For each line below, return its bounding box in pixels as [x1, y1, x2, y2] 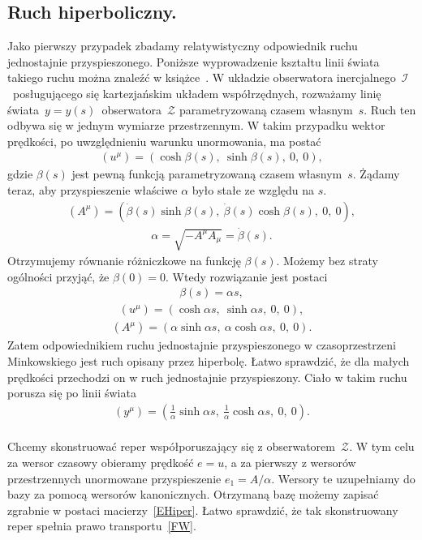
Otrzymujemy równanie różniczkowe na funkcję [7, 252, 241, 269]
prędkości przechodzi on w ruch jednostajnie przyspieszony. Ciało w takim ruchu [7, 368, 407, 385]
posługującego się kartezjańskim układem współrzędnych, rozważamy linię [12, 84, 381, 101]
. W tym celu [349, 438, 415, 455]
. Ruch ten [364, 101, 416, 118]
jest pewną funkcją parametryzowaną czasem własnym [71, 165, 342, 182]
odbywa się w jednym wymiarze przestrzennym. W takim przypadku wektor [7, 117, 385, 134]
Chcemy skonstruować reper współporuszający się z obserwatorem [7, 438, 335, 455]
